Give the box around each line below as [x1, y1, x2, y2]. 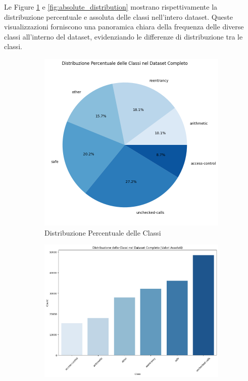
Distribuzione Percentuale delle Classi [44, 227, 161, 238]
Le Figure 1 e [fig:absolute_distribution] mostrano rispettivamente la [4, 2, 218, 12]
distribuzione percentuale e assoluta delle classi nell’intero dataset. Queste [4, 11, 233, 22]
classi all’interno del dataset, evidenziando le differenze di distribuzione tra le [4, 31, 243, 42]
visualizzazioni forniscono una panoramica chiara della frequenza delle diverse [4, 21, 244, 32]
